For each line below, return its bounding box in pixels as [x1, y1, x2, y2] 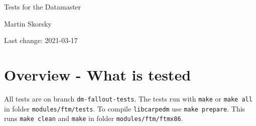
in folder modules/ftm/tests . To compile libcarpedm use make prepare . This [4, 103, 245, 113]
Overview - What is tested [4, 64, 191, 84]
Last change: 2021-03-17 [4, 35, 78, 45]
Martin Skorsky [4, 18, 52, 28]
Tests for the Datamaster [4, 1, 81, 11]
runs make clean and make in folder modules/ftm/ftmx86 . [4, 113, 183, 123]
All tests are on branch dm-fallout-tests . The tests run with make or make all [4, 93, 252, 103]
